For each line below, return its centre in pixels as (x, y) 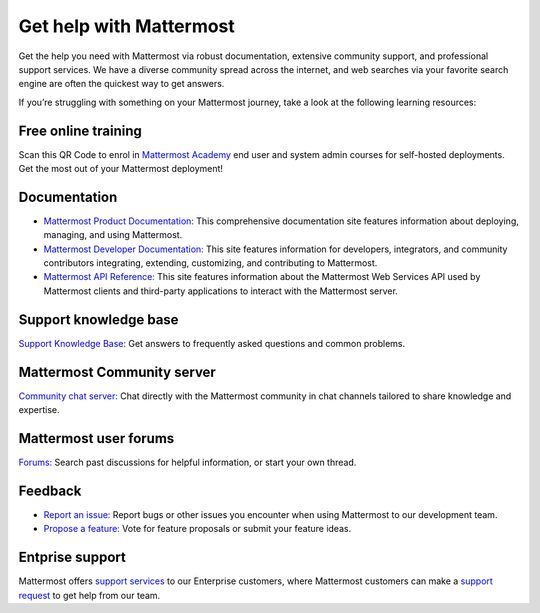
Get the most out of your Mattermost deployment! (121, 169)
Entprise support (72, 557)
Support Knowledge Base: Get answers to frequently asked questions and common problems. (211, 343)
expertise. (39, 410)
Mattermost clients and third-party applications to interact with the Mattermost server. (221, 291)
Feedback (50, 490)
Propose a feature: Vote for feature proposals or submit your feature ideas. (197, 529)
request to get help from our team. (89, 595)
